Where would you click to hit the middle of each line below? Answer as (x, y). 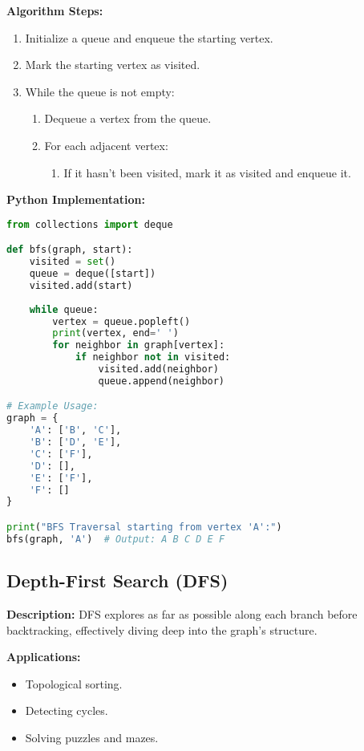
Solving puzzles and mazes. (92, 737)
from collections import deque (90, 224)
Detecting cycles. (67, 710)
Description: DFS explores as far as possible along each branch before (182, 613)
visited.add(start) (81, 285)
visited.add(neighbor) (158, 369)
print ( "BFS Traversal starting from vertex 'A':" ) (144, 527)
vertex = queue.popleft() (121, 321)
